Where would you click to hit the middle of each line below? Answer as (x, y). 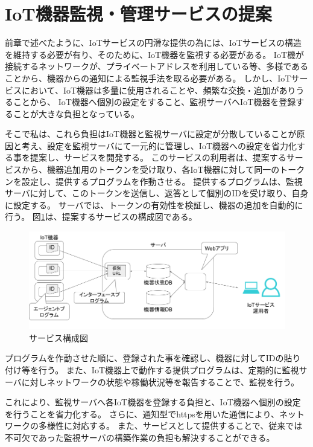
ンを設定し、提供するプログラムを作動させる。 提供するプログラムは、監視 (154, 181)
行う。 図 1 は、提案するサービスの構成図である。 (101, 217)
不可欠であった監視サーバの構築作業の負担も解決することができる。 (140, 438)
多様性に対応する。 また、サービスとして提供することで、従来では (170, 426)
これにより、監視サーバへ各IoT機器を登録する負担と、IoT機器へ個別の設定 (153, 402)
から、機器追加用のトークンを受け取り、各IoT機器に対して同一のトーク (163, 169)
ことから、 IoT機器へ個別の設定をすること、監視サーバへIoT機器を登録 (154, 102)
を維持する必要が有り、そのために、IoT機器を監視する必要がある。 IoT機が (155, 54)
